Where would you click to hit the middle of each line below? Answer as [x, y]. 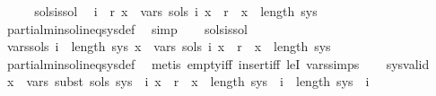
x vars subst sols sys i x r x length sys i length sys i [188, 81]
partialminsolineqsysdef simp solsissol [127, 28]
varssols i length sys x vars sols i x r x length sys [169, 46]
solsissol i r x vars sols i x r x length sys [176, 11]
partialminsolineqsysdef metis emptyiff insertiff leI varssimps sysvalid [218, 63]
